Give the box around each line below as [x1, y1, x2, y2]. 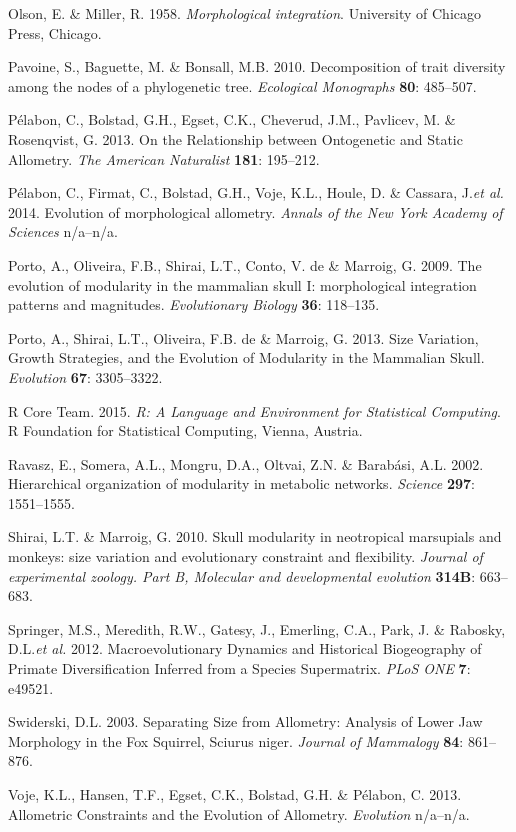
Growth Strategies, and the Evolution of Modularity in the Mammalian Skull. [8, 347, 485, 368]
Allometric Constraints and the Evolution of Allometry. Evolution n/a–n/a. [8, 803, 470, 824]
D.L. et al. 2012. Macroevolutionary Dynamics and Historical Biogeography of [8, 638, 482, 659]
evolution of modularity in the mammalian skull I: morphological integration [8, 274, 477, 295]
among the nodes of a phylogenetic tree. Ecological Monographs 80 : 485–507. [8, 75, 477, 96]
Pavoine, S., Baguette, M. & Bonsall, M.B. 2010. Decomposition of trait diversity [8, 56, 506, 77]
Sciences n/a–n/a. [8, 221, 118, 242]
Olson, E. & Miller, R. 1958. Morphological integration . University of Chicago [8, 3, 481, 23]
